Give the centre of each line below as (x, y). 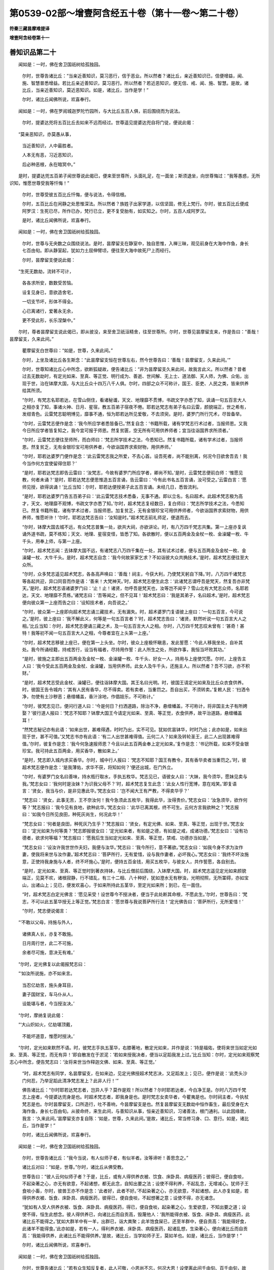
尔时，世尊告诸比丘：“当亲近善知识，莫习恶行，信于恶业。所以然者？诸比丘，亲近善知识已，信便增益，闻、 (134, 76)
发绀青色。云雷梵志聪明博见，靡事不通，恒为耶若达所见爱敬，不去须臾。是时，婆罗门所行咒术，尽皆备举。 (133, 414)
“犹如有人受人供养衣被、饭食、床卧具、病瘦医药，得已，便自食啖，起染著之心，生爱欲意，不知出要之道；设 (134, 1207)
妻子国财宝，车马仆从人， (49, 994)
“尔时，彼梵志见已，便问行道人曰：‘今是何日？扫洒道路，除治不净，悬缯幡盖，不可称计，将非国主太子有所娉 (135, 706)
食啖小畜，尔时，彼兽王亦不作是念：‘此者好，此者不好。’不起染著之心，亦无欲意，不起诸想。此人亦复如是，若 (135, 1191)
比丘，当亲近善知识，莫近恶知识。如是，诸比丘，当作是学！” (85, 90)
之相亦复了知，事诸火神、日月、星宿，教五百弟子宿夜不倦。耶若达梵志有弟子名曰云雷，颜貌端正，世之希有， (135, 407)
